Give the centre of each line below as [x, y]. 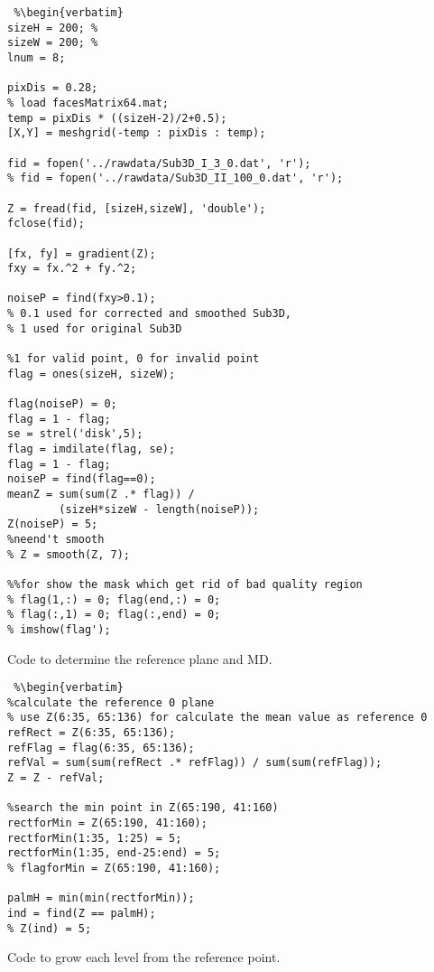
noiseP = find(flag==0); [82, 479]
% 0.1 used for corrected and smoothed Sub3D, [149, 314]
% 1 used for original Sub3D [95, 328]
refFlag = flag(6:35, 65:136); [101, 748]
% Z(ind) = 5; [50, 928]
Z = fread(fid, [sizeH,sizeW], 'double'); [137, 208]
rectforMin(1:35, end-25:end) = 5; [114, 853]
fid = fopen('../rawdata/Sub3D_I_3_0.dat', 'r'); [159, 163]
